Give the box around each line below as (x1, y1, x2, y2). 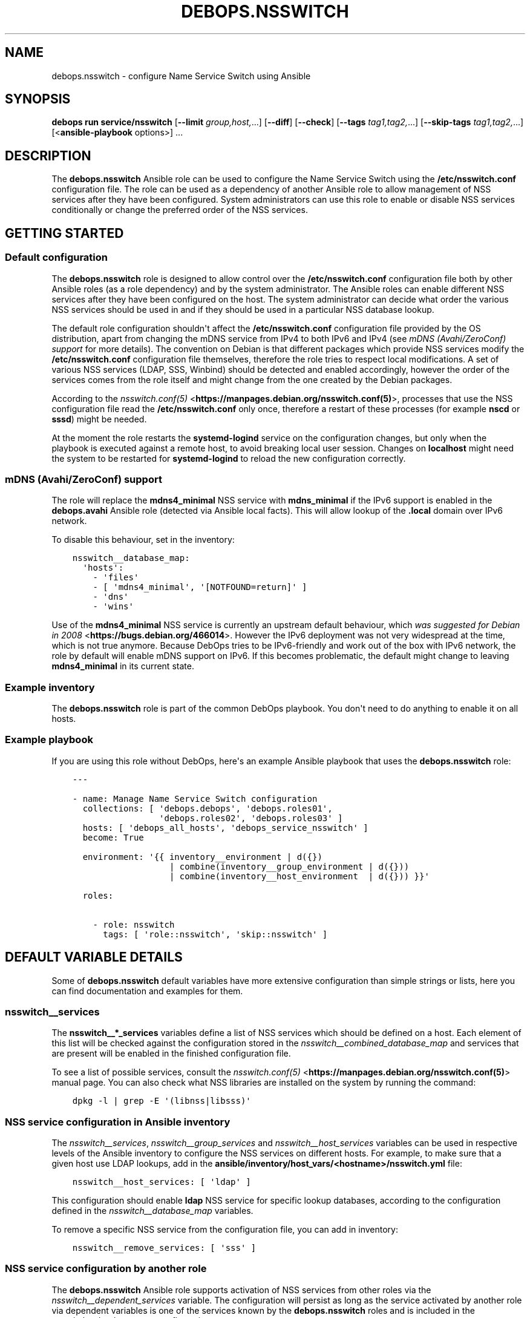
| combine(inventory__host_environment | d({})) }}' (169, 871, 430, 881)
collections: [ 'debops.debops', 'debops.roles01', (82, 803, 333, 813)
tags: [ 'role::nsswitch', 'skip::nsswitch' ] (103, 929, 328, 939)
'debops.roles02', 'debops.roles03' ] (159, 813, 343, 823)
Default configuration (5, 251, 108, 264)
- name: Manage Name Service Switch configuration (72, 793, 318, 804)
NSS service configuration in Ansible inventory (5, 1115, 231, 1128)
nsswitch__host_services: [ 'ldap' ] (72, 1177, 251, 1187)
